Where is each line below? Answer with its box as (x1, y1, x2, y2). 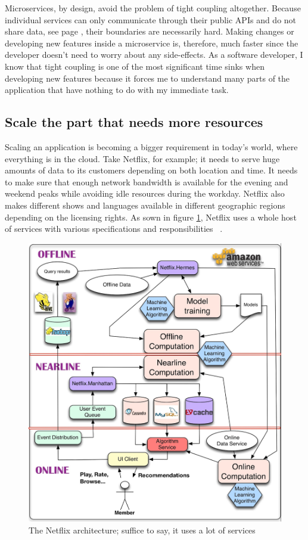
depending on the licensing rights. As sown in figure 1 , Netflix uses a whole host (5, 210, 297, 223)
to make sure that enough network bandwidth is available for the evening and (5, 175, 288, 188)
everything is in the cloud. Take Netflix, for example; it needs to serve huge (5, 152, 280, 165)
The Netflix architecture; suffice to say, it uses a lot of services (29, 523, 256, 536)
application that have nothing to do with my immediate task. (5, 83, 229, 96)
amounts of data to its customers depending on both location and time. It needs (5, 164, 298, 176)
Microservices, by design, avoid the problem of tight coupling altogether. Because (5, 2, 301, 14)
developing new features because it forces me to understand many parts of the (5, 72, 290, 84)
